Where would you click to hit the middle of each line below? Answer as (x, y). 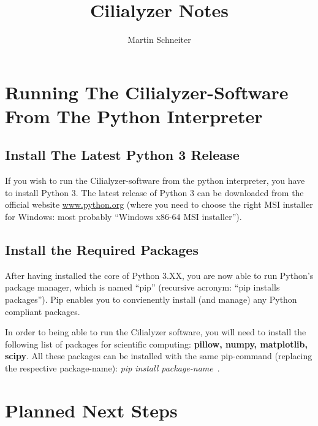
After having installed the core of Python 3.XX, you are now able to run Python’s (159, 275)
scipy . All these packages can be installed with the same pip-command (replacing (159, 356)
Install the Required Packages (102, 250)
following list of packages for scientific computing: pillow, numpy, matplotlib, (156, 344)
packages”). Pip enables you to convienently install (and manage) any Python (151, 299)
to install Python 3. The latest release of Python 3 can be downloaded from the (154, 192)
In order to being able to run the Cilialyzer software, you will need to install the (156, 332)
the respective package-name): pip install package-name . (112, 368)
